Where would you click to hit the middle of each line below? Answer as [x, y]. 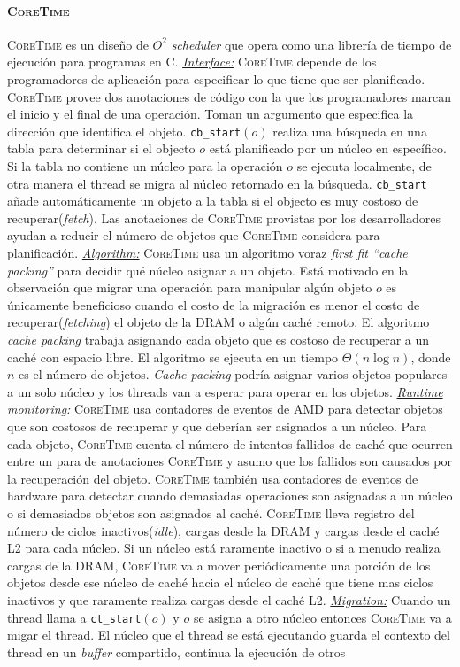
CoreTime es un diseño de [78, 44]
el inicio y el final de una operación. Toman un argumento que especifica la [211, 114]
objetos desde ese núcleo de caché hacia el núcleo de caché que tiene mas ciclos [220, 582]
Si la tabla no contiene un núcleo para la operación [145, 166]
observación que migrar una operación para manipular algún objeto [190, 287]
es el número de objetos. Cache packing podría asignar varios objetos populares [233, 374]
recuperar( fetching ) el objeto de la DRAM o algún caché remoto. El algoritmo [218, 322]
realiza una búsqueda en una [350, 131]
